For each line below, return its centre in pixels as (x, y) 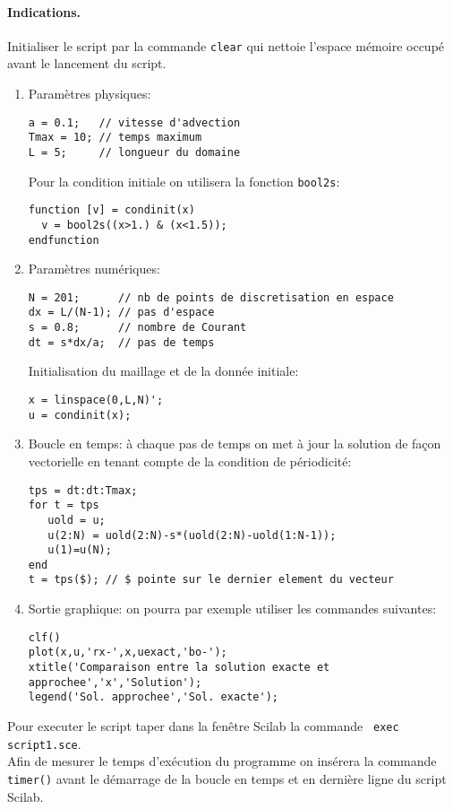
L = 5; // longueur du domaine (134, 152)
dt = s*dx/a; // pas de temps (121, 342)
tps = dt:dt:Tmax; (83, 490)
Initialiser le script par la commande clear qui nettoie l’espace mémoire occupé (226, 45)
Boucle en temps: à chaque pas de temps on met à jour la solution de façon (235, 444)
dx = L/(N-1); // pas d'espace (121, 313)
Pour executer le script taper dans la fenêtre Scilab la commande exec (203, 726)
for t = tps (64, 505)
